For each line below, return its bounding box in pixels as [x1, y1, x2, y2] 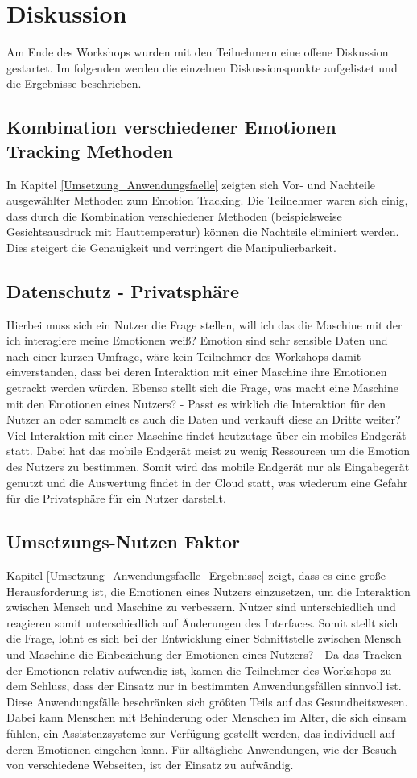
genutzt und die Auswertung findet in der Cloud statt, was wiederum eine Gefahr [6, 474, 408, 490]
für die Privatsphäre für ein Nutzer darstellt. [6, 490, 226, 507]
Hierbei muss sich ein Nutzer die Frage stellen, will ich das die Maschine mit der [6, 316, 403, 333]
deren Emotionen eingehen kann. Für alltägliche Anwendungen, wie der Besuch [6, 740, 398, 757]
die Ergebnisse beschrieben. [6, 75, 142, 92]
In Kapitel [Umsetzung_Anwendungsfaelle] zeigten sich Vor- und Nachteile [6, 176, 376, 192]
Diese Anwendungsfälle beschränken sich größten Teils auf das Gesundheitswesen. [6, 693, 408, 710]
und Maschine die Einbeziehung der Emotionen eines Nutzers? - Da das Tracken [6, 645, 402, 662]
